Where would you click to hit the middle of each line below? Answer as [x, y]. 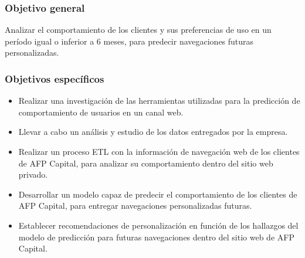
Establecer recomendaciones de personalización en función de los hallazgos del [158, 225]
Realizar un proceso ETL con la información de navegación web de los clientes [159, 151]
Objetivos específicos [55, 78]
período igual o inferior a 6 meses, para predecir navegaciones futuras [129, 41]
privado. [33, 174]
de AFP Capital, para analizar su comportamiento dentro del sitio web [146, 163]
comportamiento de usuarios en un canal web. [101, 112]
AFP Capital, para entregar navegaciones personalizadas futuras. [135, 206]
